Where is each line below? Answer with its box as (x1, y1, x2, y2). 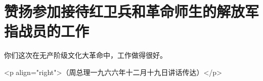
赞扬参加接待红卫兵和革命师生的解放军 (4, 1, 259, 22)
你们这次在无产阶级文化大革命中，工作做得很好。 (4, 50, 167, 60)
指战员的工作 (4, 21, 90, 41)
